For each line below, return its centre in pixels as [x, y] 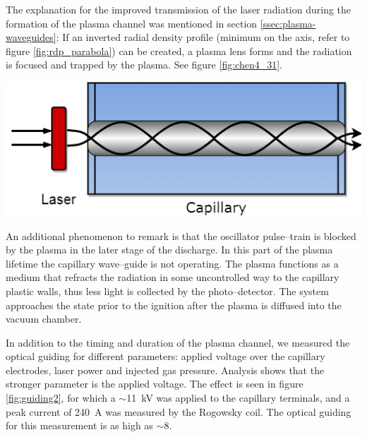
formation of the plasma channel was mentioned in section [132, 23]
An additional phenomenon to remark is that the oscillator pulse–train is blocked [181, 235]
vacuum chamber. [44, 319]
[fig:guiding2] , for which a [61, 398]
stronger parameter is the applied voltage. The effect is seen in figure [155, 384]
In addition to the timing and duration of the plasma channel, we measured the [178, 342]
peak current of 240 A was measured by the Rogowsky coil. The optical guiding [179, 411]
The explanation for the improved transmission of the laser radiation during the [179, 9]
